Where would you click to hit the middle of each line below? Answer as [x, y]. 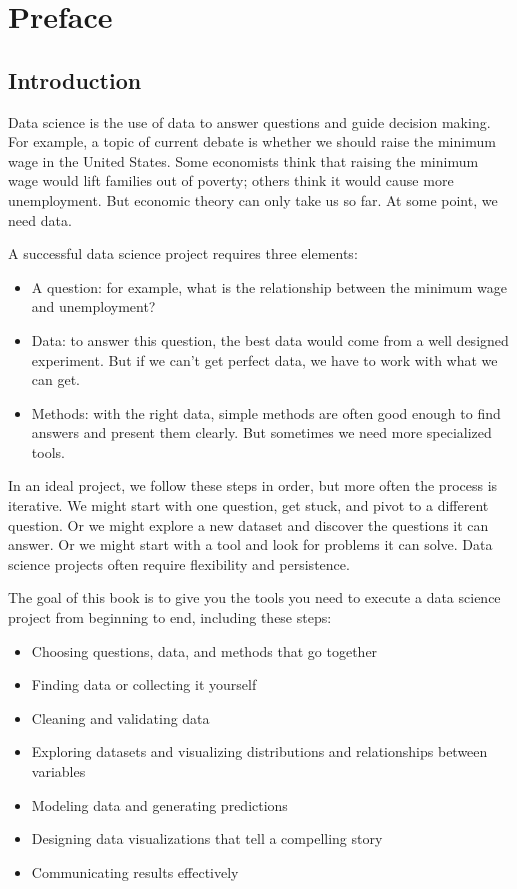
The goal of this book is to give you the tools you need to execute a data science [254, 597]
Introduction [75, 79]
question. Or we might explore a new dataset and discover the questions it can [248, 524]
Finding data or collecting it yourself [144, 684]
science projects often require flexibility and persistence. [179, 563]
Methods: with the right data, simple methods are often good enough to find [266, 412]
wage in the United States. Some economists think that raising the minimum [243, 160]
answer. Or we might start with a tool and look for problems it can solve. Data [250, 544]
